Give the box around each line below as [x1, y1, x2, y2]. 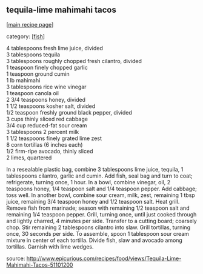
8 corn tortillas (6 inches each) [6, 141, 83, 148]
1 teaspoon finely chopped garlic [6, 64, 88, 71]
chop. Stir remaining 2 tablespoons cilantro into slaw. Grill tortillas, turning [6, 224, 191, 231]
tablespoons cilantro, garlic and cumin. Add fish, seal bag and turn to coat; [6, 172, 193, 179]
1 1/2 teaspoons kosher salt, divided [6, 102, 96, 110]
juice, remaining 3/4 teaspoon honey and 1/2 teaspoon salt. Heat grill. [6, 198, 180, 205]
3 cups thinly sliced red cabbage [6, 115, 88, 122]
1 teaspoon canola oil [6, 89, 59, 96]
